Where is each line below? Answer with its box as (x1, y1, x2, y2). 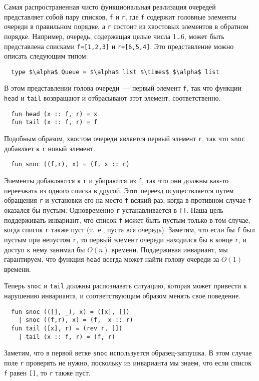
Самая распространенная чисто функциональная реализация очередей (4, 2, 216, 12)
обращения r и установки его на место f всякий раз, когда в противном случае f (4, 195, 252, 205)
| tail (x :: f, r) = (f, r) (18, 333, 115, 340)
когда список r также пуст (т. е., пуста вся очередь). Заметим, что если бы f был (4, 224, 255, 235)
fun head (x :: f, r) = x (11, 110, 98, 118)
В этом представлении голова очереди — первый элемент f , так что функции (4, 83, 242, 93)
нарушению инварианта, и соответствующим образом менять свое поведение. (4, 290, 241, 301)
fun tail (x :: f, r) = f (11, 119, 98, 126)
